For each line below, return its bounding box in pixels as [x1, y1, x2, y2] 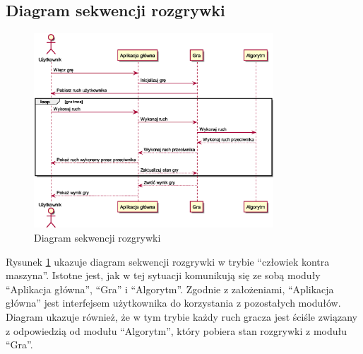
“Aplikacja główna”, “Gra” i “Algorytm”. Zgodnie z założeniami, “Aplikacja [6, 281, 334, 296]
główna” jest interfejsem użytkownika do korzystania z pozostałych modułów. [6, 295, 341, 310]
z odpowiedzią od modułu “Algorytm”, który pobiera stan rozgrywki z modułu [6, 323, 347, 338]
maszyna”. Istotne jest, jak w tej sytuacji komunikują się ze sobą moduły [6, 268, 321, 283]
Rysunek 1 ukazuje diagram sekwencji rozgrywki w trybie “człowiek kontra [6, 254, 330, 269]
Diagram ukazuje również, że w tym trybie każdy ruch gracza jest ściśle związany [6, 309, 357, 324]
